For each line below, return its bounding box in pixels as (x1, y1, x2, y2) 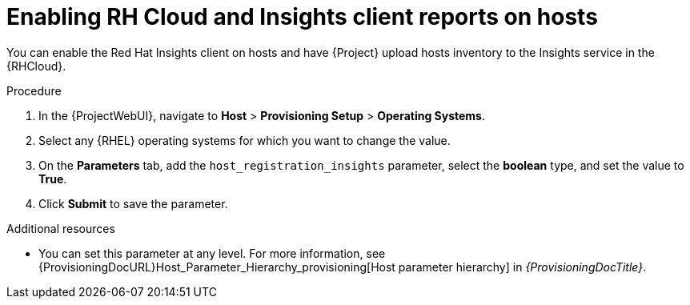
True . (38, 171, 67, 186)
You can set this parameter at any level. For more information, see (38, 246, 386, 260)
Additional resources (6, 221, 115, 235)
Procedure (6, 83, 62, 98)
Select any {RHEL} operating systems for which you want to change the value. (38, 133, 451, 147)
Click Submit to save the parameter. (38, 196, 228, 211)
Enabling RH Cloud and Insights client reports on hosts (6, 3, 598, 30)
